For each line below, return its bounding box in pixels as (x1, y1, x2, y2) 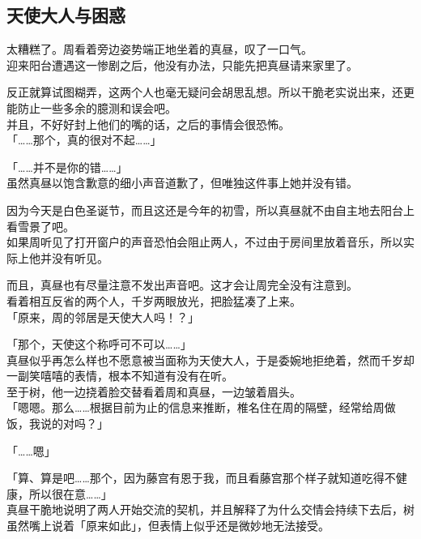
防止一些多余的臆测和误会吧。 (17, 99, 176, 116)
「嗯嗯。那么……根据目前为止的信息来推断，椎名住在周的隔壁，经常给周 (6, 399, 385, 416)
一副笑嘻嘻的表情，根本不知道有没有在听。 (6, 367, 233, 384)
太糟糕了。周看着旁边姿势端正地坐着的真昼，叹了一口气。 (6, 41, 313, 58)
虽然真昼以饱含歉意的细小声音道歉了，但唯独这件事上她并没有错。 (6, 174, 358, 191)
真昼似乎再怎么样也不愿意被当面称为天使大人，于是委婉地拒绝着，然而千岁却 (6, 351, 415, 368)
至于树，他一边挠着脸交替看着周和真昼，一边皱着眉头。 (6, 383, 301, 400)
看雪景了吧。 (6, 217, 74, 234)
